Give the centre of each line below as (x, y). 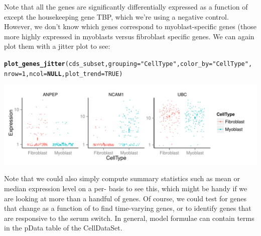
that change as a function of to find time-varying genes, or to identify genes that (128, 208)
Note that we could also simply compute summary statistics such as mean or (122, 178)
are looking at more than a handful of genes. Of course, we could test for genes (125, 198)
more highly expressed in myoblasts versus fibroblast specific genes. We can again (129, 36)
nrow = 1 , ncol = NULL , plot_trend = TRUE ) (63, 74)
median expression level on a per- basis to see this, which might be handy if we (126, 188)
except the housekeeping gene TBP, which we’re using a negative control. (116, 16)
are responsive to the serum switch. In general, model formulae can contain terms (129, 218)
